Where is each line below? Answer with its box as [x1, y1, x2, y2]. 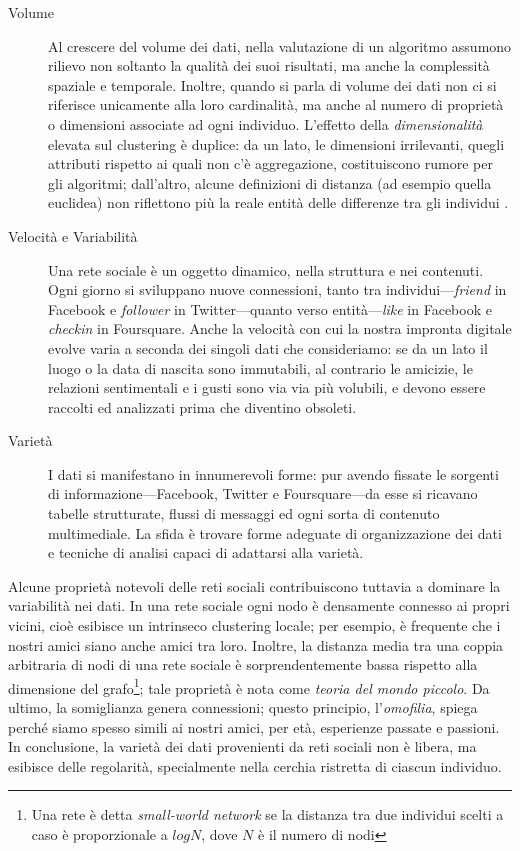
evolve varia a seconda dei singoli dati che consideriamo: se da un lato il [48, 337, 488, 358]
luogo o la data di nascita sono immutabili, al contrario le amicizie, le [48, 357, 473, 378]
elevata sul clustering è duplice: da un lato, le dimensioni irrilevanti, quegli [48, 133, 505, 154]
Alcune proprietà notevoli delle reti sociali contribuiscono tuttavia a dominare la [8, 575, 501, 596]
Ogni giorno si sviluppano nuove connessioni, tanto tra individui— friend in [48, 279, 507, 300]
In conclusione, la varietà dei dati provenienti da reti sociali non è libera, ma [8, 736, 477, 757]
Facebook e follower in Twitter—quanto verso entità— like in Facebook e [48, 298, 492, 319]
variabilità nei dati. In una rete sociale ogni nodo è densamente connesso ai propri [8, 595, 510, 616]
